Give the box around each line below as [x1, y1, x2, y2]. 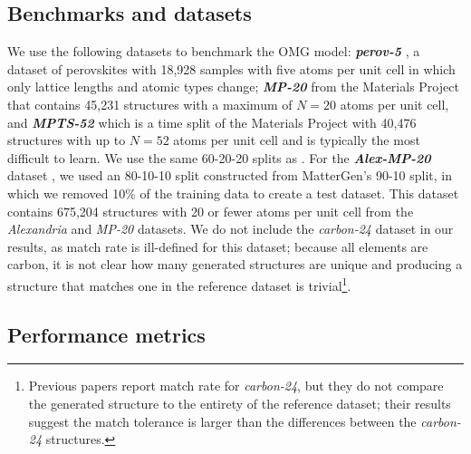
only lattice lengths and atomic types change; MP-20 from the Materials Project [7, 77, 459, 96]
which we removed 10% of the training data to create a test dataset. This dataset [7, 183, 459, 202]
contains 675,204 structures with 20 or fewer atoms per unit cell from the [7, 201, 414, 220]
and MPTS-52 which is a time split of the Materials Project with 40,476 [7, 112, 417, 131]
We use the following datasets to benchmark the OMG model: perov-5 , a [7, 42, 420, 61]
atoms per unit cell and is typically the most [173, 130, 420, 150]
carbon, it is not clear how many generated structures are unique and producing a [7, 255, 463, 274]
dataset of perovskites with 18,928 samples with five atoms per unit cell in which [7, 59, 456, 78]
